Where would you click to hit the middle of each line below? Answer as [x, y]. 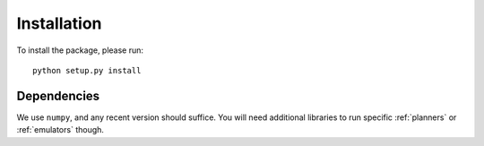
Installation [59, 23]
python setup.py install [87, 70]
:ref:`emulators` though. [60, 130]
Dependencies [58, 95]
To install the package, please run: [80, 50]
